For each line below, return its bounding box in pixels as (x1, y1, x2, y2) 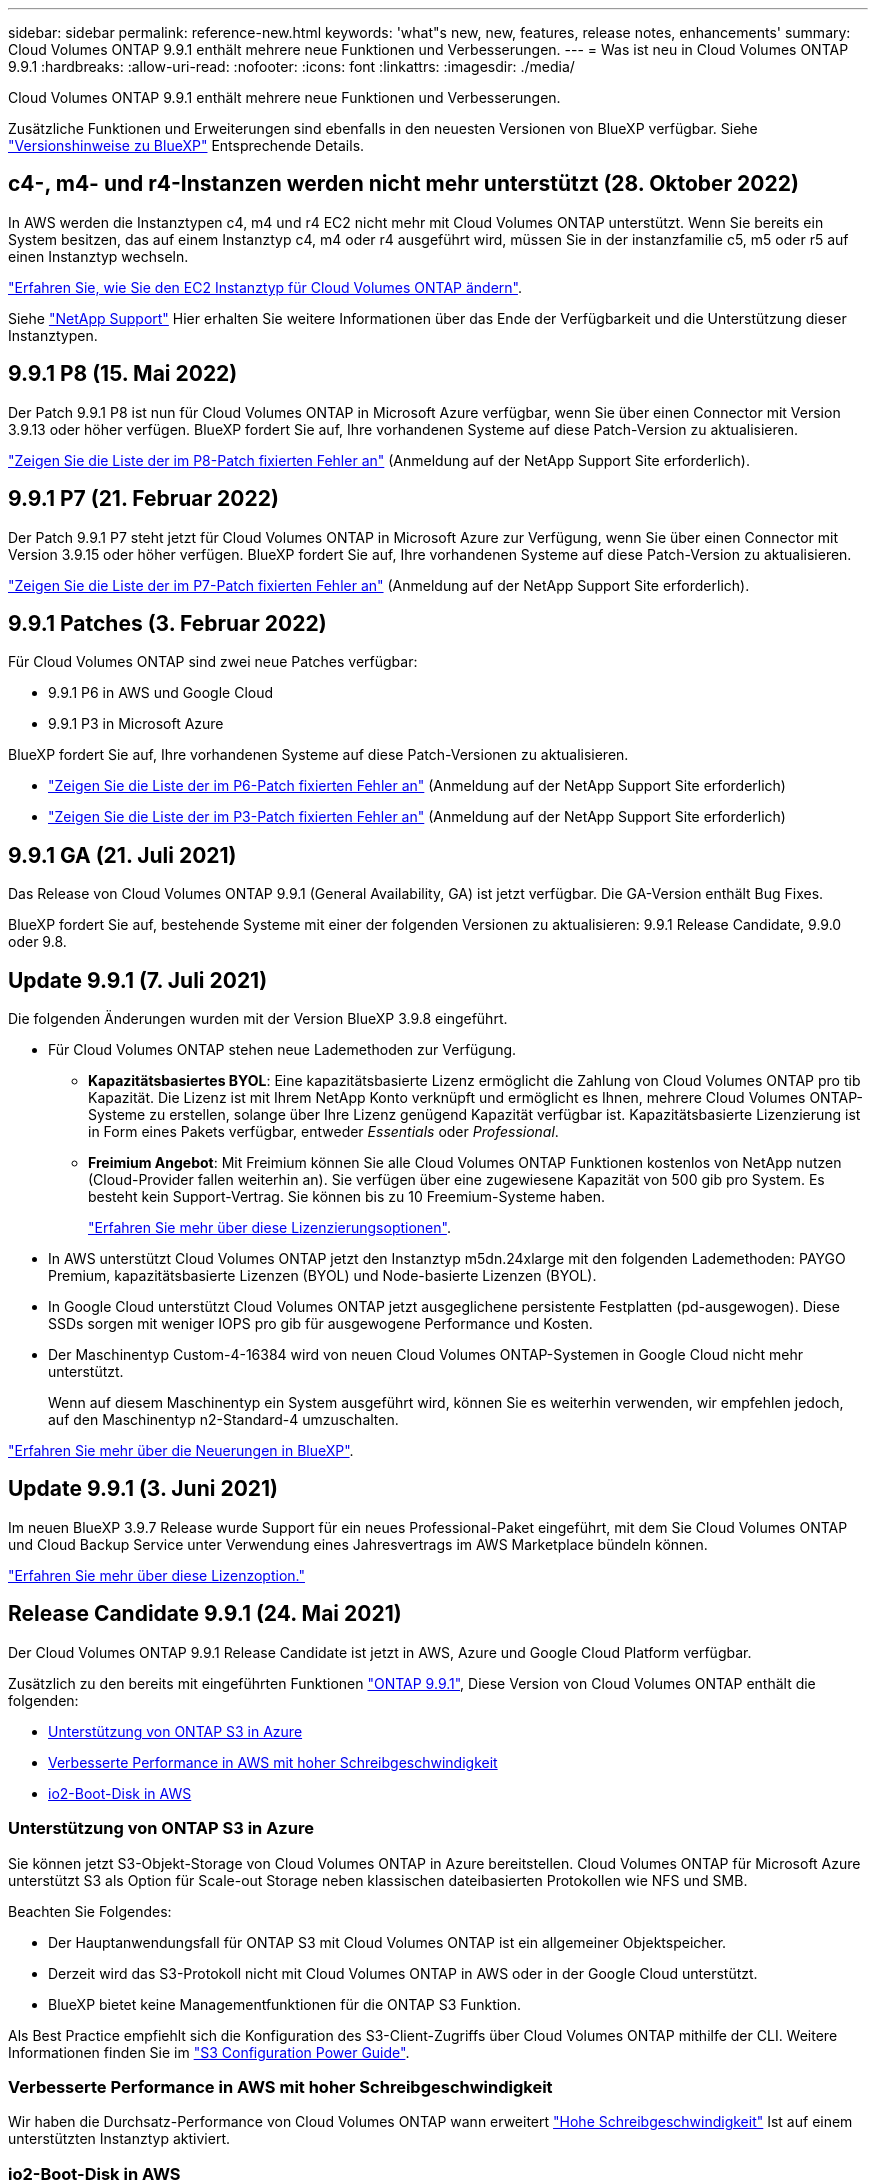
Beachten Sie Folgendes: (8, 1902, 172, 1920)
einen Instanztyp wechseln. (8, 247, 189, 265)
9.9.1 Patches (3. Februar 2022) (8, 610, 327, 636)
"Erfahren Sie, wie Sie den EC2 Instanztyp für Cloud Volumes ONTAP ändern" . (8, 278, 523, 296)
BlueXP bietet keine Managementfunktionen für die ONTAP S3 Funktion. (48, 1995, 521, 2013)
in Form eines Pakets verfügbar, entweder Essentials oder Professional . (88, 1123, 559, 1141)
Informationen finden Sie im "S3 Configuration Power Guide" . (8, 2043, 410, 2061)
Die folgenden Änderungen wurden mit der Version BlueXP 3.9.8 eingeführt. (8, 1010, 508, 1028)
